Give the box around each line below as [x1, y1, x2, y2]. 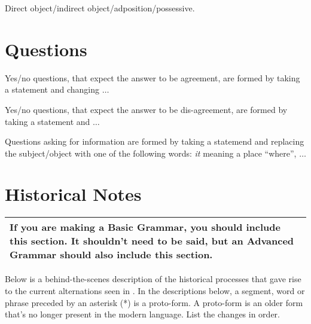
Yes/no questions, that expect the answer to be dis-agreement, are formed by [5, 103, 288, 115]
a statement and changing [5, 83, 99, 96]
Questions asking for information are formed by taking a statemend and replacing [5, 135, 304, 148]
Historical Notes [5, 182, 142, 206]
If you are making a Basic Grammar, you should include [10, 220, 280, 234]
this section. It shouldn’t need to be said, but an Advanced [10, 234, 294, 248]
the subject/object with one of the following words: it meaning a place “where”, [5, 146, 297, 159]
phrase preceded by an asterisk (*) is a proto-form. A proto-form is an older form [5, 296, 303, 308]
